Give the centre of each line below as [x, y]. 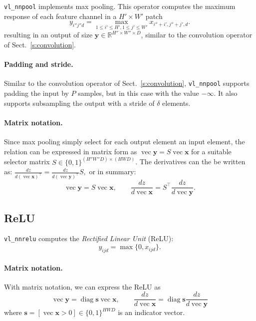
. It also [226, 93]
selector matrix [27, 161]
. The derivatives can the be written [190, 161]
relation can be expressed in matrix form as [71, 151]
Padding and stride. [39, 64]
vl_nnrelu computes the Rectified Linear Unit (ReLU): [89, 238]
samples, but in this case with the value [138, 93]
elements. [176, 103]
